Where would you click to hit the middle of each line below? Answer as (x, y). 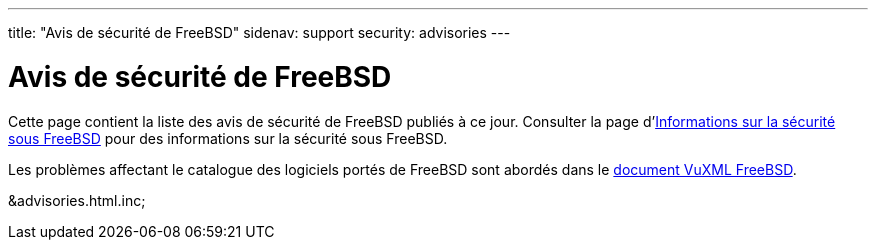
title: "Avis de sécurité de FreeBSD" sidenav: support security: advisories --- (259, 32)
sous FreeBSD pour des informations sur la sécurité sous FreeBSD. (228, 138)
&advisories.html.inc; (77, 200)
